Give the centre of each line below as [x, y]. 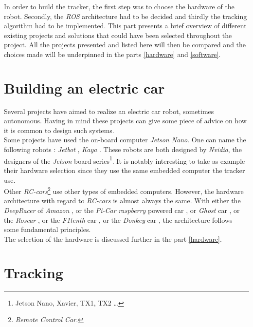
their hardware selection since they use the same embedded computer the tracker [125, 170]
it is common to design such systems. [59, 130]
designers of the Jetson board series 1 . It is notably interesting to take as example [125, 160]
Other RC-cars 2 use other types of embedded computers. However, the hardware [124, 190]
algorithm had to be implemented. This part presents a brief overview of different [125, 26]
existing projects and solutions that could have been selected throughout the [118, 35]
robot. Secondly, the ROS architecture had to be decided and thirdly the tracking [126, 16]
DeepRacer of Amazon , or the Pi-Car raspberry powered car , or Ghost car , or [122, 210]
